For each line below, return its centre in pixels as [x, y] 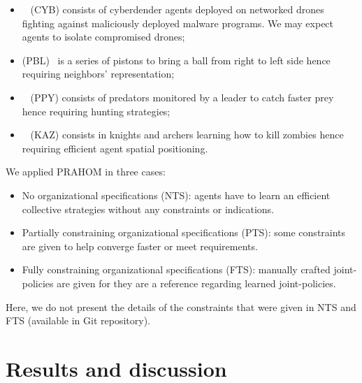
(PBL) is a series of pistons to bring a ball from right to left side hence [176, 60]
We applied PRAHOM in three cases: [86, 172]
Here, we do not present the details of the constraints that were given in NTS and [181, 306]
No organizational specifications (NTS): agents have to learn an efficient [176, 195]
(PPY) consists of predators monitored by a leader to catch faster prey [182, 97]
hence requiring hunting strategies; [96, 111]
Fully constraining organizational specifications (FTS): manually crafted [176, 269]
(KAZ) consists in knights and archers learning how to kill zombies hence [187, 135]
